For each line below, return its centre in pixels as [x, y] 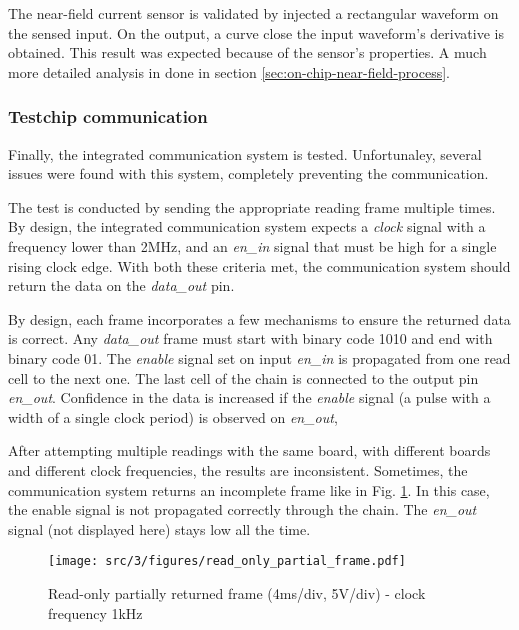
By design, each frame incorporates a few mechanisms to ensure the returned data [259, 318]
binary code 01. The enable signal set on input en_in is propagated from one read [259, 357]
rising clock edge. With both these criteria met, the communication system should [259, 265]
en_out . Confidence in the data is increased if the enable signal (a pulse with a [249, 397]
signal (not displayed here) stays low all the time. [159, 528]
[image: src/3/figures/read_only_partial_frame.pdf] [227, 561]
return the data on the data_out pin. [121, 285]
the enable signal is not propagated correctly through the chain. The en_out [242, 509]
